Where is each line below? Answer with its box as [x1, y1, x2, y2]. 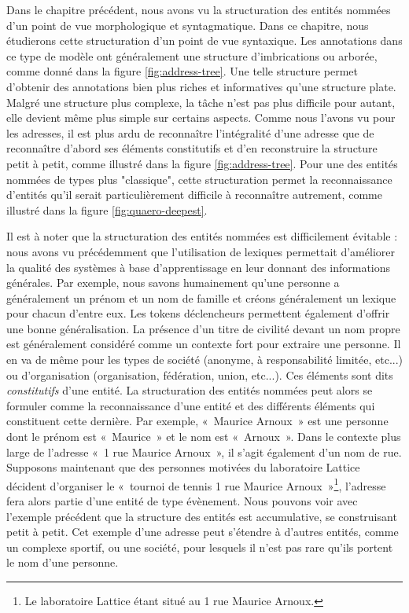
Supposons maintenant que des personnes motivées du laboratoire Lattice [6, 459, 360, 475]
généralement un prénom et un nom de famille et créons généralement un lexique [6, 289, 396, 306]
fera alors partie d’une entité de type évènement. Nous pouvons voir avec [6, 493, 358, 509]
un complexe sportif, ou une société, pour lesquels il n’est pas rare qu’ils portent [6, 538, 393, 555]
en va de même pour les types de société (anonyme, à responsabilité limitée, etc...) [6, 351, 403, 368]
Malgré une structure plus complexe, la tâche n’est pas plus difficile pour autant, [6, 94, 396, 110]
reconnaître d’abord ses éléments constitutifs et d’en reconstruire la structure [6, 140, 378, 156]
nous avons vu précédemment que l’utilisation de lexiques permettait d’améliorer [6, 243, 395, 259]
